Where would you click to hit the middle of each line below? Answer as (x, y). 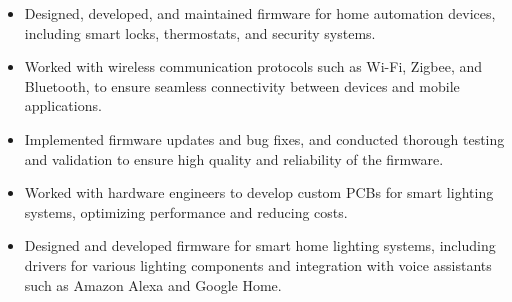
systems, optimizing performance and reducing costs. (186, 211)
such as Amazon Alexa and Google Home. (153, 284)
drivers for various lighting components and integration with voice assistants (258, 264)
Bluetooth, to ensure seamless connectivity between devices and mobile (242, 85)
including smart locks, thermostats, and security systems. (200, 32)
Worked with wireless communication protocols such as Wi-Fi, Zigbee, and (253, 66)
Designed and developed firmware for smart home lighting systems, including (260, 245)
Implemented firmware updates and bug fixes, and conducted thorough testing (264, 138)
